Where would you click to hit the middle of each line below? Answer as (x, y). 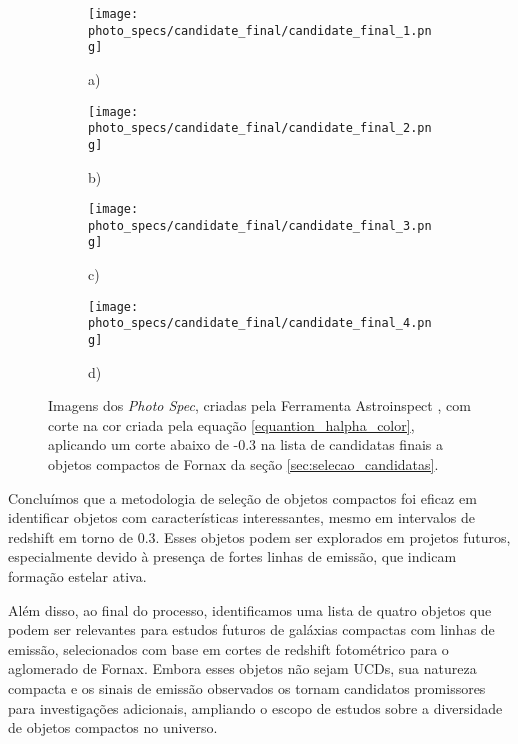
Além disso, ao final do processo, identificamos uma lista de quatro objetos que (250, 609)
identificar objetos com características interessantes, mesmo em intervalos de (241, 517)
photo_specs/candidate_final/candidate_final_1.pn (260, 30)
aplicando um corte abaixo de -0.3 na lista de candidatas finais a (245, 444)
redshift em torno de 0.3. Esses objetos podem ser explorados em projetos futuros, (259, 536)
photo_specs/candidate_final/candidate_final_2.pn (260, 128)
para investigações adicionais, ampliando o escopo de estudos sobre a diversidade (255, 707)
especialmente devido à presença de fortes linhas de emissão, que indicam (232, 556)
